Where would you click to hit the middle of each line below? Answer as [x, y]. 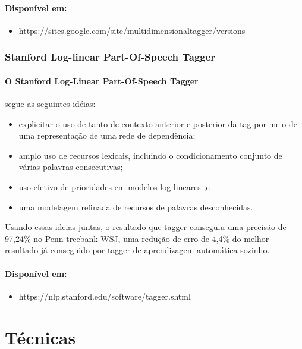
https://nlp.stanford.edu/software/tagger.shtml [105, 296]
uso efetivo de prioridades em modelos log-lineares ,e [114, 187]
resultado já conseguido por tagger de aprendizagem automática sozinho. [137, 250]
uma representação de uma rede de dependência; [107, 135]
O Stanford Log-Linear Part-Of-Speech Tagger [102, 81]
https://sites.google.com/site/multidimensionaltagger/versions [132, 30]
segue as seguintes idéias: [50, 104]
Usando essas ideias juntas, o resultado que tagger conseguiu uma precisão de [146, 227]
